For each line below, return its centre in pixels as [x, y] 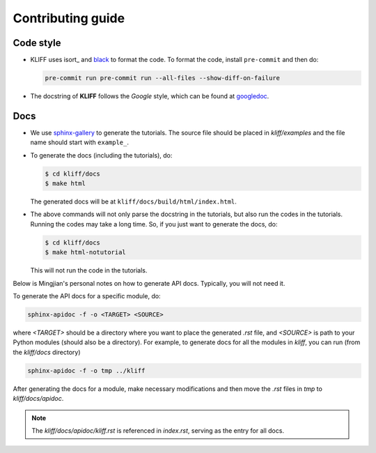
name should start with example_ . [79, 142]
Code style [37, 43]
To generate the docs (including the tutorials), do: [101, 155]
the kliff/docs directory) [47, 352]
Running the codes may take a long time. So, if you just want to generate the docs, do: [154, 224]
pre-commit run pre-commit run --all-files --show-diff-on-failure [163, 78]
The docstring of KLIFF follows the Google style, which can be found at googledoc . [150, 96]
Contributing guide [69, 18]
